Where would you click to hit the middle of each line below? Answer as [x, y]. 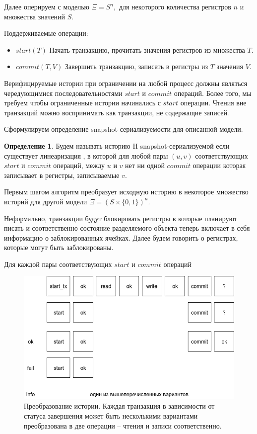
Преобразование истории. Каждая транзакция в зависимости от [119, 406]
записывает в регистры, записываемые [62, 175]
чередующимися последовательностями [63, 93]
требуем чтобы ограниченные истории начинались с [83, 103]
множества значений [35, 16]
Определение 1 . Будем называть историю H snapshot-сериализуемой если [117, 145]
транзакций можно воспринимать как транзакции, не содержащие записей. [117, 112]
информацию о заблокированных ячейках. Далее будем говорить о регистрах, [121, 237]
